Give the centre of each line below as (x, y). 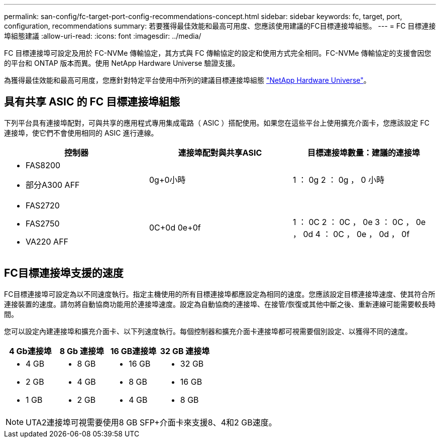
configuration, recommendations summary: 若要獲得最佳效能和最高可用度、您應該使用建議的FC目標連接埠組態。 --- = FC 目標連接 (220, 26)
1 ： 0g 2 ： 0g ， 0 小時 (339, 180)
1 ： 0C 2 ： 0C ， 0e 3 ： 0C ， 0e (359, 222)
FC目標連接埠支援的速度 (64, 273)
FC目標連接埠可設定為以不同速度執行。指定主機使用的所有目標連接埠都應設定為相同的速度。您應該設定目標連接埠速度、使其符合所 (220, 294)
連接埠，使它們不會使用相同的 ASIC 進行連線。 (81, 133)
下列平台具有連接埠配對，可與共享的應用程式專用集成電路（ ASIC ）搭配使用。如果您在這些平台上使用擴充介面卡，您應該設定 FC (217, 123)
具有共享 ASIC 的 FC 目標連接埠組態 (92, 102)
